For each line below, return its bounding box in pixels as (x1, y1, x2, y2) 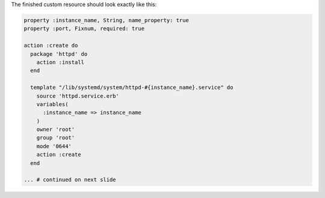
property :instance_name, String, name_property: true (23, 17, 189, 23)
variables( (36, 101, 69, 107)
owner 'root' (36, 126, 75, 133)
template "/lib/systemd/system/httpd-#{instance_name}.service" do (30, 84, 234, 91)
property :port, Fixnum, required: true (23, 25, 144, 32)
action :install (36, 59, 84, 65)
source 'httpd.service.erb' (36, 92, 120, 99)
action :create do (23, 42, 78, 49)
